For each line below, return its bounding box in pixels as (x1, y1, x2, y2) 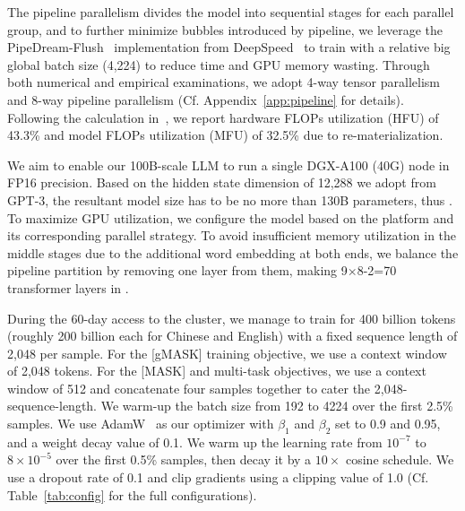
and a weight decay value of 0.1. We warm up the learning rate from (7, 432, 383, 451)
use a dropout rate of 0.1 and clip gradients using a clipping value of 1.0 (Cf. (7, 468, 429, 487)
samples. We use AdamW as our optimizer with (7, 414, 274, 433)
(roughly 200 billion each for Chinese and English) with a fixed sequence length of (7, 326, 458, 345)
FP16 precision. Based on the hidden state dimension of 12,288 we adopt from (7, 173, 436, 192)
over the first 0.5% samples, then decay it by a (56, 450, 312, 469)
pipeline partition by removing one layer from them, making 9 (7, 261, 348, 280)
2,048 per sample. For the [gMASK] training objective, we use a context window (7, 343, 447, 362)
